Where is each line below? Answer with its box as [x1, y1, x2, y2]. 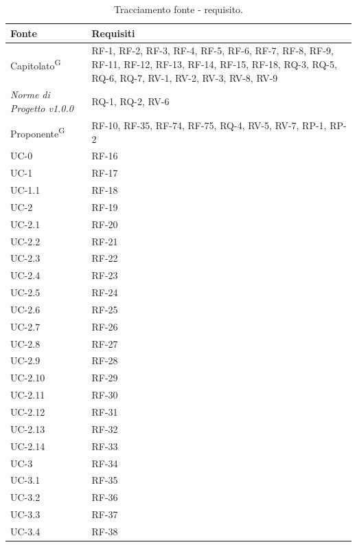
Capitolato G [10, 56, 61, 72]
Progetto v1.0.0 [10, 101, 73, 115]
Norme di [10, 87, 50, 102]
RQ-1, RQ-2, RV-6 [91, 94, 170, 109]
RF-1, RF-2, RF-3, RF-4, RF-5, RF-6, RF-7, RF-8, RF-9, [91, 43, 334, 58]
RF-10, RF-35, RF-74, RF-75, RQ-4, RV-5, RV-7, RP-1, [91, 118, 327, 132]
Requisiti [91, 25, 135, 40]
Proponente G [10, 124, 65, 140]
